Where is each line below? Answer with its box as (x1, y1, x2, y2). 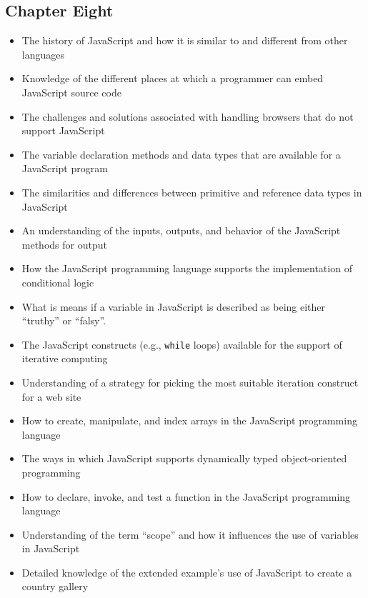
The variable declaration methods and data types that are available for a (21, 146, 341, 161)
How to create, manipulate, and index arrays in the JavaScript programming (21, 413, 357, 428)
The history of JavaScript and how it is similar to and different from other (21, 33, 348, 48)
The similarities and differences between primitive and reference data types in (21, 184, 362, 199)
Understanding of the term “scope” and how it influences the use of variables (21, 527, 359, 542)
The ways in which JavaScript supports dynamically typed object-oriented (21, 451, 347, 466)
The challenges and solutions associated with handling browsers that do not (21, 109, 354, 124)
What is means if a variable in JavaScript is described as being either (21, 299, 326, 314)
